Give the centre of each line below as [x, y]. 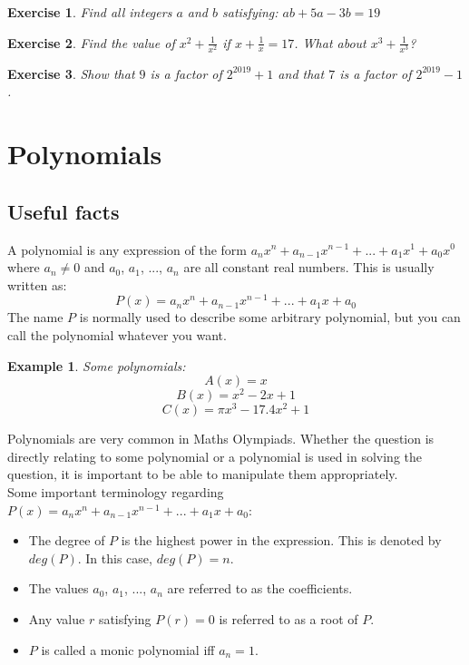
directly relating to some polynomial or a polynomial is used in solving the [215, 456]
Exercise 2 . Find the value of [91, 42]
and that [301, 73]
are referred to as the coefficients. [260, 588]
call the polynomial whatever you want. [117, 334]
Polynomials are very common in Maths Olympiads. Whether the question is [221, 439]
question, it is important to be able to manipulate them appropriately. [203, 474]
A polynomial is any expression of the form [127, 249]
